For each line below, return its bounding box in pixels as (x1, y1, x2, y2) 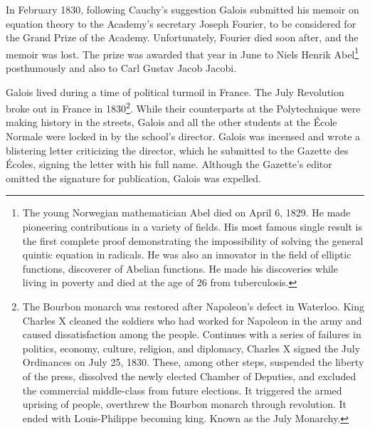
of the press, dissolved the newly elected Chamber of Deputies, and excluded (22, 368, 356, 383)
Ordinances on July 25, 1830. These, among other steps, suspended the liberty (22, 355, 364, 369)
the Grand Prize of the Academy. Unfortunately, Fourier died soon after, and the (6, 30, 359, 45)
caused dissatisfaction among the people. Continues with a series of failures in (22, 327, 361, 342)
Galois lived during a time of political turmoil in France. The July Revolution (6, 84, 344, 99)
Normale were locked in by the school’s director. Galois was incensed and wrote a (6, 129, 361, 144)
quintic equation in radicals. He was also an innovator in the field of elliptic (22, 247, 351, 262)
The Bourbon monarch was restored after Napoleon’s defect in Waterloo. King (22, 299, 364, 313)
